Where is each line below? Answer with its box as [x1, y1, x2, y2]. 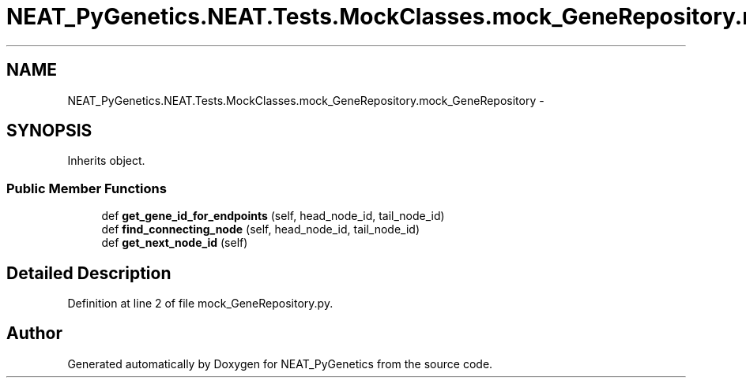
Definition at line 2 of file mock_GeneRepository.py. [67, 296, 333, 311]
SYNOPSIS [6, 121, 92, 141]
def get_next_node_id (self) [101, 236, 248, 250]
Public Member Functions [6, 180, 167, 196]
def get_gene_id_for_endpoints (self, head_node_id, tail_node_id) [101, 209, 445, 223]
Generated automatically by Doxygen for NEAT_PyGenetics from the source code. [67, 356, 493, 371]
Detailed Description [6, 263, 171, 283]
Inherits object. [67, 154, 145, 168]
